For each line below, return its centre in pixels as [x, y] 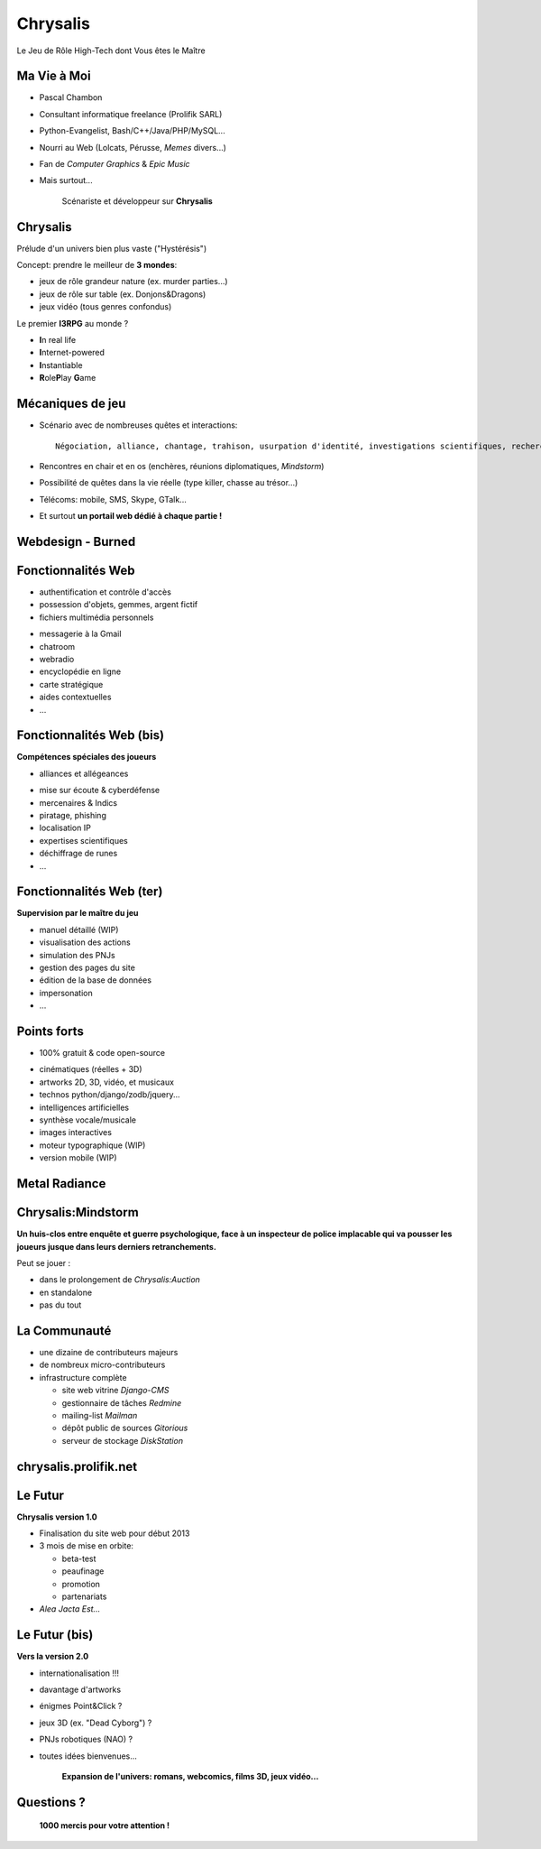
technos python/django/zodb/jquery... [110, 1095]
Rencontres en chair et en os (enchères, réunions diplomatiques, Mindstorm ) [182, 466]
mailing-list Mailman [100, 1415]
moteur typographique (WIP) [92, 1145]
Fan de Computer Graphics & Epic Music [115, 164]
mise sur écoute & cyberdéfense [100, 790]
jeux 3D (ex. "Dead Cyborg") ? [96, 1723]
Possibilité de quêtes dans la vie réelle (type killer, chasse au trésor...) [169, 483]
